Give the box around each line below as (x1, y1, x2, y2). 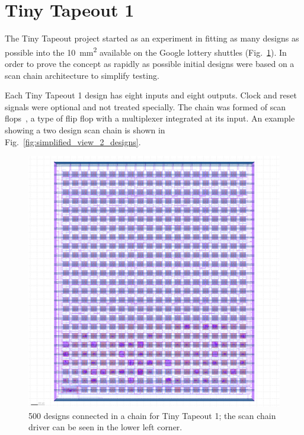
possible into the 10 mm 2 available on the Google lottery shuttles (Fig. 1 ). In (5, 44, 287, 58)
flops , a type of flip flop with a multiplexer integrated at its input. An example (5, 112, 295, 124)
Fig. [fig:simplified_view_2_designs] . (5, 135, 141, 148)
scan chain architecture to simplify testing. (5, 69, 159, 81)
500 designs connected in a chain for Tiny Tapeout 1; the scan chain (28, 409, 276, 421)
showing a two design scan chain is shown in (5, 123, 165, 136)
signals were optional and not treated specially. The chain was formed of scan (5, 100, 286, 113)
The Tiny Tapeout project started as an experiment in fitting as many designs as (5, 32, 299, 44)
